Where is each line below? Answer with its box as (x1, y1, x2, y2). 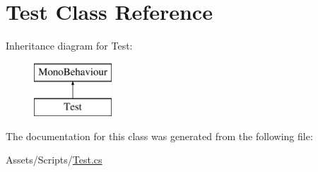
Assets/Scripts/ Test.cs (6, 152, 102, 167)
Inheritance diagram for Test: (6, 38, 133, 53)
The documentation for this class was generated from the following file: (6, 128, 313, 143)
